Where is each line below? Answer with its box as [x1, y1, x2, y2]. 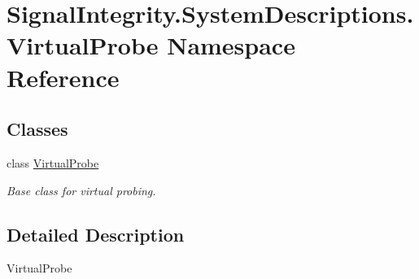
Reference [7, 60, 120, 94]
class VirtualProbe [7, 154, 99, 171]
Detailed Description [7, 221, 185, 246]
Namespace [167, 28, 295, 62]
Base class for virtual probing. [7, 181, 156, 198]
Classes [7, 116, 68, 142]
